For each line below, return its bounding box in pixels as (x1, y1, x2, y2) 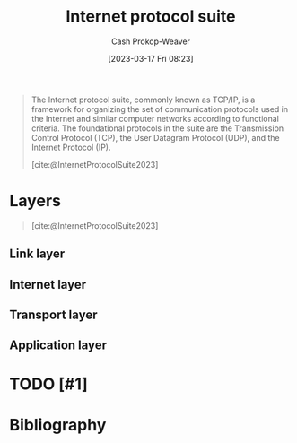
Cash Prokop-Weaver (110, 36, 191, 47)
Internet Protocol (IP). (31, 142, 111, 152)
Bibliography (9, 414, 107, 435)
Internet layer (9, 276, 87, 292)
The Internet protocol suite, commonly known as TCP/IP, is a (31, 94, 256, 105)
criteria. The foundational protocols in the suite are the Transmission (31, 123, 284, 134)
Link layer (9, 247, 66, 262)
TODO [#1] (9, 374, 88, 394)
